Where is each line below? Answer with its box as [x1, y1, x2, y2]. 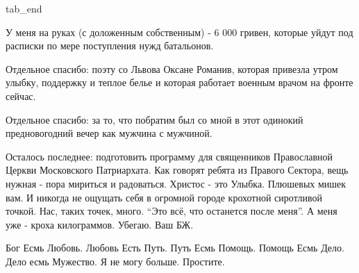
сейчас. [6, 88, 36, 103]
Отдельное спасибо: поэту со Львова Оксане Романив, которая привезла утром [6, 61, 338, 76]
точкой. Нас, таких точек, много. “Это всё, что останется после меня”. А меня [6, 204, 337, 218]
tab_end [6, 1, 42, 15]
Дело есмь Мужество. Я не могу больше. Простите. [6, 254, 225, 268]
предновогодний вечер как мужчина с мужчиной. [6, 126, 212, 140]
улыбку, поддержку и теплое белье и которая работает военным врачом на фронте [6, 75, 353, 90]
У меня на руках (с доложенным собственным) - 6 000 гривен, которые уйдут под [6, 24, 353, 39]
